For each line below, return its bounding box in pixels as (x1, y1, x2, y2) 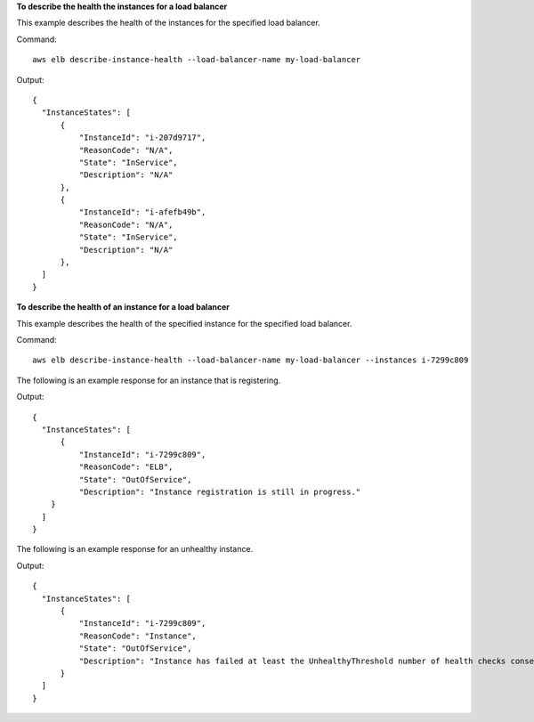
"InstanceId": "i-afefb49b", (78, 207, 206, 217)
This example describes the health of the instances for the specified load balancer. (16, 18, 320, 28)
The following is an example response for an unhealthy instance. (16, 544, 254, 555)
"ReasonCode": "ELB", (78, 462, 174, 472)
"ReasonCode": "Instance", (78, 630, 198, 641)
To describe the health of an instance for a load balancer (16, 302, 231, 312)
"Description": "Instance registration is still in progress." (78, 486, 361, 497)
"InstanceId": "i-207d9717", (78, 133, 206, 142)
